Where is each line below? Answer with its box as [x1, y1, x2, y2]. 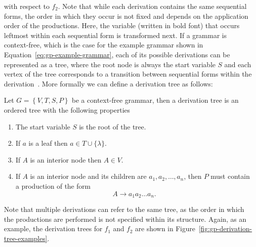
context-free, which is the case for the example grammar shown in [4, 40, 203, 50]
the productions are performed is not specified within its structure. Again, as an [4, 213, 247, 224]
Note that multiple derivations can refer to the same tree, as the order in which [4, 204, 245, 214]
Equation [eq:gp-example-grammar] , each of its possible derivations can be [4, 49, 230, 59]
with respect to [4, 1, 50, 11]
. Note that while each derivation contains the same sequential [58, 1, 247, 11]
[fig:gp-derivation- [198, 223, 252, 234]
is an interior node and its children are [30, 171, 147, 181]
